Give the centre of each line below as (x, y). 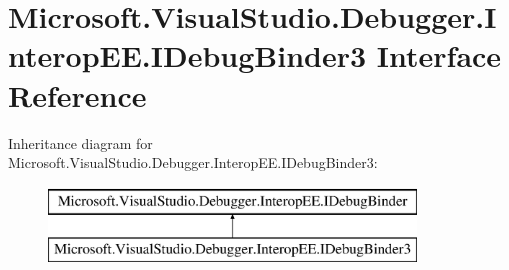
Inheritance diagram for (80, 142)
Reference (77, 94)
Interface (439, 55)
